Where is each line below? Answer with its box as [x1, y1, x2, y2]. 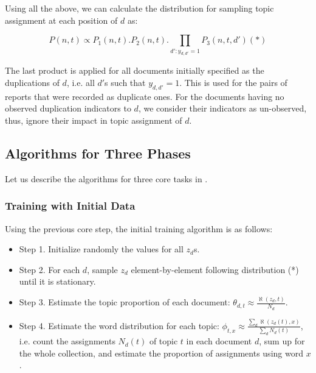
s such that [105, 76, 146, 89]
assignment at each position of [5, 13, 118, 26]
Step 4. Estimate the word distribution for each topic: [19, 319, 219, 332]
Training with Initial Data [5, 198, 136, 213]
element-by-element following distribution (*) [131, 263, 299, 275]
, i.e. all [66, 76, 95, 89]
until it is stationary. [19, 275, 96, 288]
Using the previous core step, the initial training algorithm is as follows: [5, 222, 273, 235]
